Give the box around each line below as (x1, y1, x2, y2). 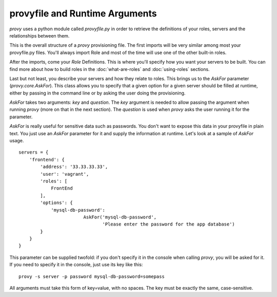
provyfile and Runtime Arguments (9, 8, 157, 19)
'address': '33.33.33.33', (40, 164, 108, 170)
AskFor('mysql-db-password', (83, 214, 156, 220)
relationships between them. (9, 32, 70, 39)
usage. (9, 138, 24, 144)
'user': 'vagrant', (40, 171, 89, 177)
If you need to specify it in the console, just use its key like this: (9, 262, 143, 268)
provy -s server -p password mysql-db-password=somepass (18, 273, 165, 280)
